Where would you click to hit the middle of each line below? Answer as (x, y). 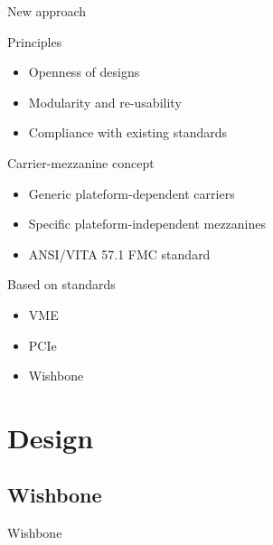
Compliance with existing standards (128, 132)
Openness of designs (84, 72)
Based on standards (61, 284)
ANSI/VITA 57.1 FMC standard (119, 254)
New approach (47, 11)
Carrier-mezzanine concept (81, 162)
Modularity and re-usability (105, 102)
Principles (35, 41)
